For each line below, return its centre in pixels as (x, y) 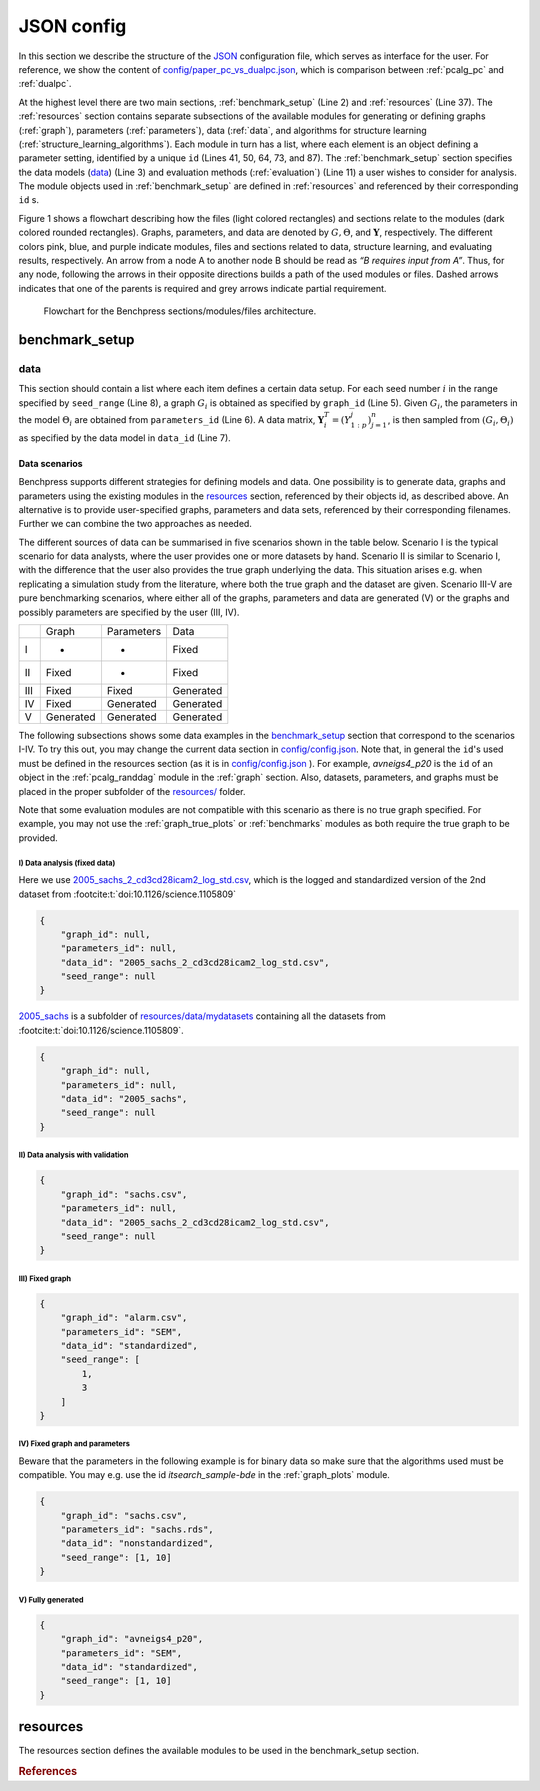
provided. (38, 837)
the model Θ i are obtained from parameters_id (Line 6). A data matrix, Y (171, 420)
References (48, 1772)
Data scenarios (51, 463)
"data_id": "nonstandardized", (137, 1543)
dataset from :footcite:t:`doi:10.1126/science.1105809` (127, 894)
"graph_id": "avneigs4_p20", (132, 1639)
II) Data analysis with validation (73, 1155)
